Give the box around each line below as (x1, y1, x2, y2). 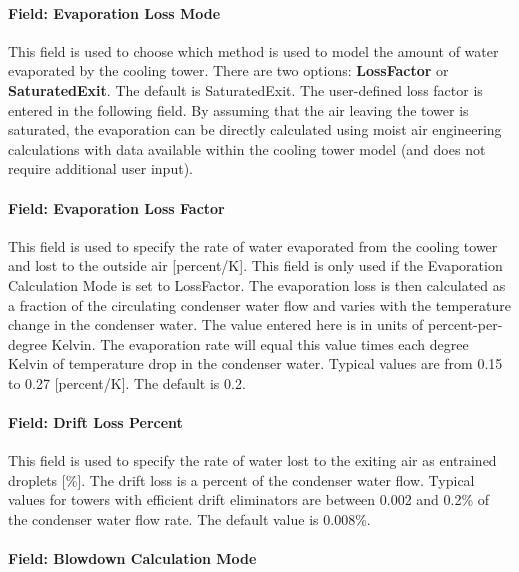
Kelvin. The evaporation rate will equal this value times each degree (51, 333, 469, 354)
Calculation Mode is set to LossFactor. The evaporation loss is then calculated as (8, 274, 506, 295)
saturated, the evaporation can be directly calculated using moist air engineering (8, 119, 502, 140)
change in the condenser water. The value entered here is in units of (8, 314, 424, 335)
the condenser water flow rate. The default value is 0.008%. (8, 509, 371, 530)
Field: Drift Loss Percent (8, 412, 183, 433)
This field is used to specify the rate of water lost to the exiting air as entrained (8, 450, 497, 471)
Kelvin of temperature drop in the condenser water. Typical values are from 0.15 (8, 353, 503, 374)
